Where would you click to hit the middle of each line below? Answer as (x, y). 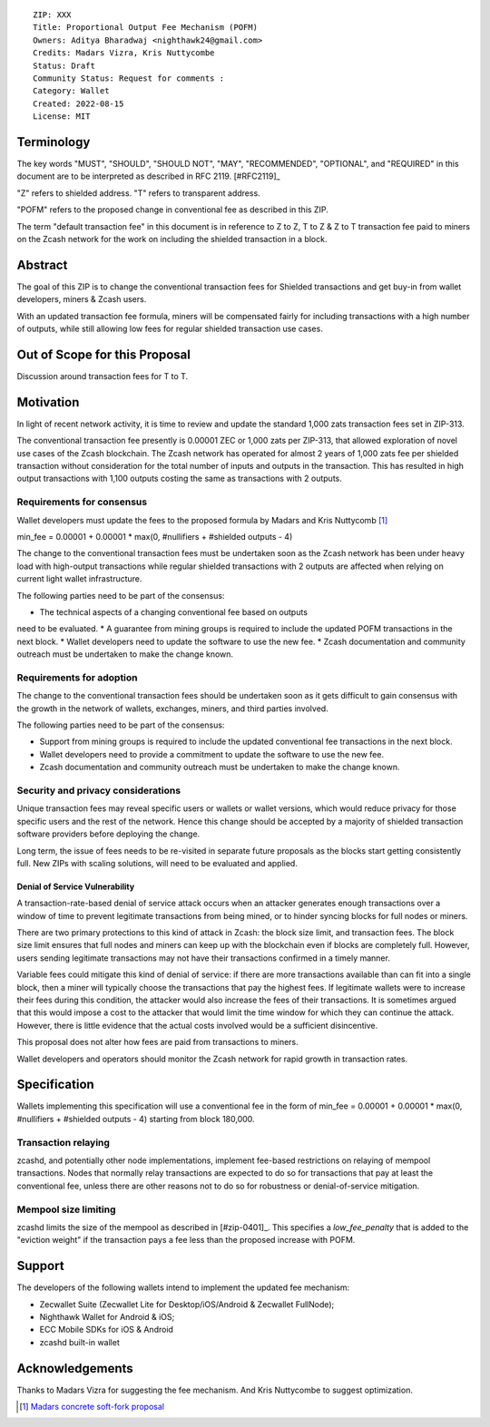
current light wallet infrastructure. (79, 579)
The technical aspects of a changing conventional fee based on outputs (174, 611)
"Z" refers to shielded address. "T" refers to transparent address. (138, 193)
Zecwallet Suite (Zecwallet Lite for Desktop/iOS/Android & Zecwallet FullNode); (187, 1304)
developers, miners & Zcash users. (82, 299)
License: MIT (62, 117)
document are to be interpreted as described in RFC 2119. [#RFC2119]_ (148, 176)
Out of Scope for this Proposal (103, 354)
